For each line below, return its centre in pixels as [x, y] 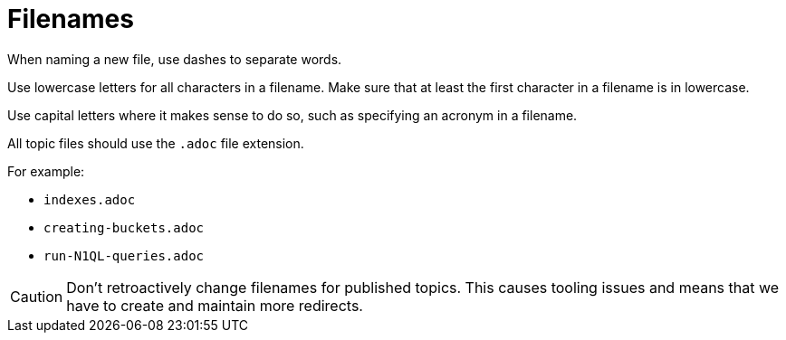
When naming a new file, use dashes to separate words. [175, 59]
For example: [46, 171]
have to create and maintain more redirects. [215, 305]
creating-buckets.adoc [124, 227]
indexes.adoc [90, 199]
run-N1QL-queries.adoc [124, 255]
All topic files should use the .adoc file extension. [156, 143]
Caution [37, 296]
